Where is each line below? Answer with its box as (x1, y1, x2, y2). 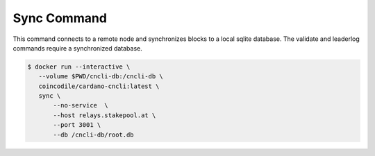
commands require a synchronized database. (12, 44, 142, 52)
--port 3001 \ (53, 121, 101, 129)
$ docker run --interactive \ (27, 62, 131, 71)
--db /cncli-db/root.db (53, 130, 135, 139)
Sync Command (12, 10, 108, 26)
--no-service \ (53, 101, 109, 110)
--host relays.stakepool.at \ (53, 111, 156, 119)
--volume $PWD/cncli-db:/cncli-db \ (38, 73, 163, 80)
